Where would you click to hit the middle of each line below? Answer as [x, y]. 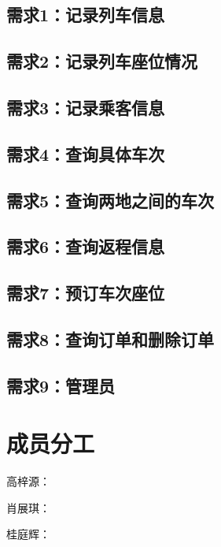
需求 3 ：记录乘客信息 [86, 107]
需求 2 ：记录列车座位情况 [102, 61]
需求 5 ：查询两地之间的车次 [110, 200]
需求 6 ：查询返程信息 [86, 246]
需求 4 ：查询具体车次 [86, 153]
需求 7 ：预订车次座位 [86, 293]
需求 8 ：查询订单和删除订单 [110, 339]
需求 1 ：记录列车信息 [86, 15]
